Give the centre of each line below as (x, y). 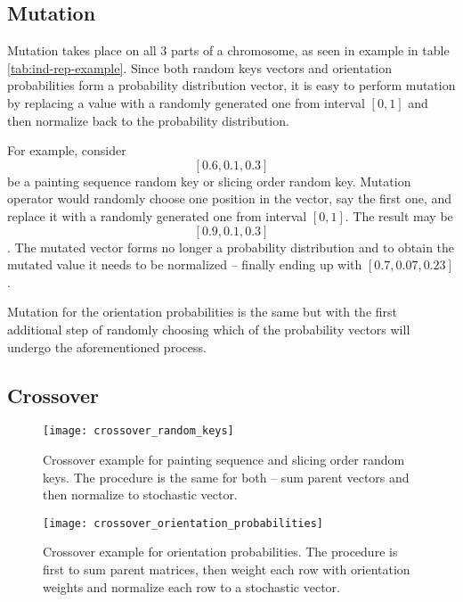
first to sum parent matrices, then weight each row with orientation (227, 569)
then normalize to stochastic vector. (140, 495)
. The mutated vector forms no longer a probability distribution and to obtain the (231, 247)
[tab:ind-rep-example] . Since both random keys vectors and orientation (200, 67)
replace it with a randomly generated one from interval (157, 215)
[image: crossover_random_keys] (138, 431)
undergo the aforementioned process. (107, 346)
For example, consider (67, 150)
